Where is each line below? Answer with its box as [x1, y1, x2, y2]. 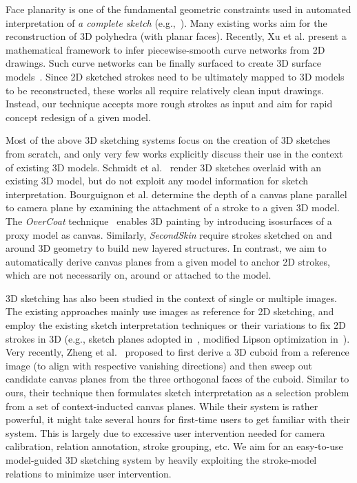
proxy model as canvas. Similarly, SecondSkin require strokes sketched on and [6, 227, 332, 241]
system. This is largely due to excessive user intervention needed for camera [6, 425, 325, 440]
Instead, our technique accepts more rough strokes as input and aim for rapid [6, 96, 333, 111]
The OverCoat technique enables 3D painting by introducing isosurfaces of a [6, 213, 332, 228]
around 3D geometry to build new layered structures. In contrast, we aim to [6, 241, 327, 255]
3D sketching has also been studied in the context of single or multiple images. [6, 290, 337, 305]
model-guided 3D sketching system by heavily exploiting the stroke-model [6, 453, 317, 466]
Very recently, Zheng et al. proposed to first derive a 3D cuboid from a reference [6, 345, 349, 359]
